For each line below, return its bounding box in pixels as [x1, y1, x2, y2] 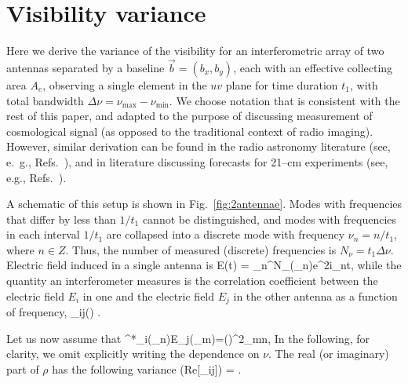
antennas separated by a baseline [6, 59, 165, 75]
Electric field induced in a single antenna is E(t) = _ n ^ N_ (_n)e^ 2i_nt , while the [6, 257, 402, 273]
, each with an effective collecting [233, 59, 393, 75]
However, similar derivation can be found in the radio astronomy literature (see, [6, 138, 391, 155]
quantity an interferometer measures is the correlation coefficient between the [6, 272, 378, 289]
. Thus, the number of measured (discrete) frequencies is [65, 241, 337, 257]
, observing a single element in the [42, 76, 207, 93]
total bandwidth [6, 92, 84, 108]
